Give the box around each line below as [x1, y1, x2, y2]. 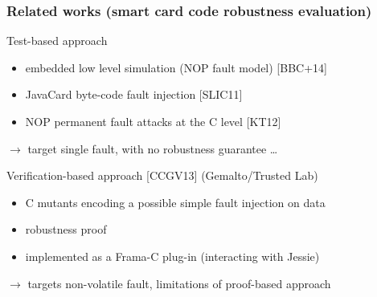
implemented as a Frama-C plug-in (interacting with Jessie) [25, 247, 320, 264]
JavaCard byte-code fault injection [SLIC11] [25, 86, 243, 103]
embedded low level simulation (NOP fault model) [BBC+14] [25, 59, 327, 75]
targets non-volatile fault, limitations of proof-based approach [27, 275, 331, 291]
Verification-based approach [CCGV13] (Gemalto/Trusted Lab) [6, 167, 318, 184]
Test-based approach [6, 32, 108, 49]
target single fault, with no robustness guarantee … [27, 140, 278, 157]
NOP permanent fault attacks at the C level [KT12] [25, 113, 281, 129]
